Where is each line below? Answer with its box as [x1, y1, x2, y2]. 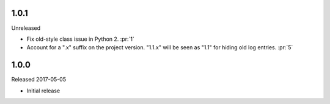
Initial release [26, 87, 61, 94]
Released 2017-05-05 [11, 76, 67, 83]
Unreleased [11, 24, 41, 32]
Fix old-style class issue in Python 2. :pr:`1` [26, 35, 134, 43]
